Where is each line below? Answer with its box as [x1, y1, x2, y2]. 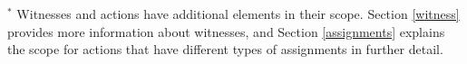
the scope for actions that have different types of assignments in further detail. [7, 40, 443, 59]
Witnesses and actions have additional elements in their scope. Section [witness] [16, 5, 460, 23]
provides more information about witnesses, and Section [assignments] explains [7, 22, 445, 41]
